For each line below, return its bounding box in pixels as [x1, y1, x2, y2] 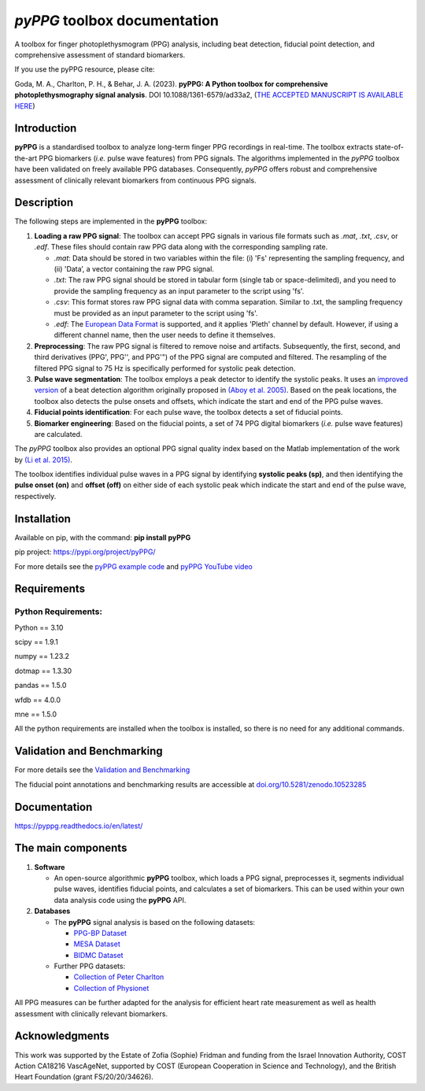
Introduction [14, 122, 77, 135]
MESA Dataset [73, 939, 121, 949]
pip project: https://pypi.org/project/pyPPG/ [14, 547, 157, 557]
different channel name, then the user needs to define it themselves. [54, 331, 275, 340]
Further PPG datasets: [54, 961, 126, 971]
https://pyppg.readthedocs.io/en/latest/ [14, 821, 143, 830]
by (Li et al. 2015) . [14, 455, 72, 464]
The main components [14, 841, 128, 855]
